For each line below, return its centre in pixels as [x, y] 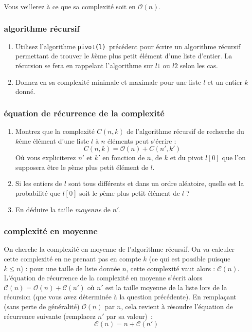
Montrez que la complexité [55, 131]
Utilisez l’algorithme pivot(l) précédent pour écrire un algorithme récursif [128, 46]
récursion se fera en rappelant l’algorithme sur [84, 65]
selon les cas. [199, 65]
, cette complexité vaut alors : [171, 268]
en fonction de [124, 157]
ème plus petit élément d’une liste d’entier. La [163, 56]
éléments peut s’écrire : [142, 140]
